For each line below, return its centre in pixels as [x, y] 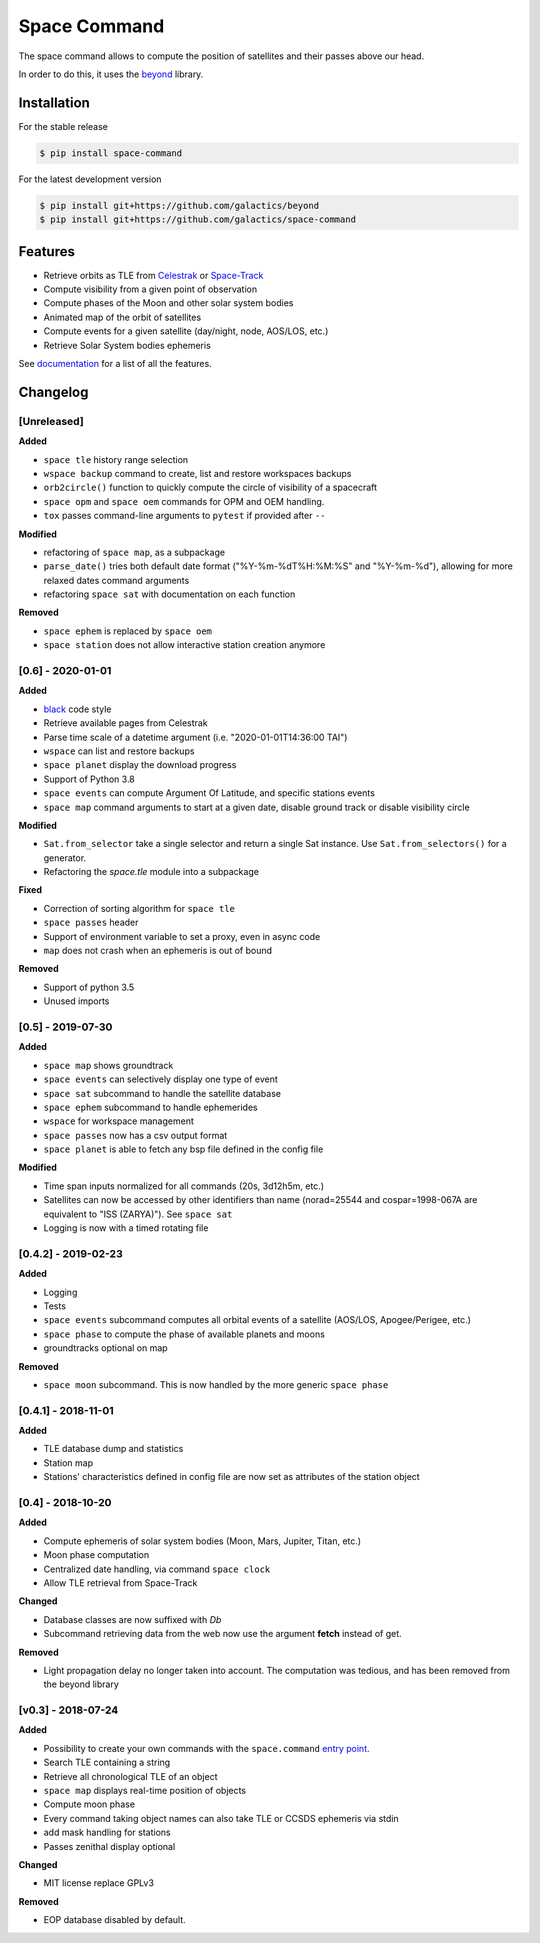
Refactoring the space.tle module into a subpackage [151, 872]
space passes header [91, 922]
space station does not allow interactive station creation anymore [184, 645]
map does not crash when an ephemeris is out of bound [158, 951]
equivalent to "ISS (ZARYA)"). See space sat [138, 1214]
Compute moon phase [89, 1804]
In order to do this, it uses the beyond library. [111, 74]
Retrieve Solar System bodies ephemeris [127, 345]
